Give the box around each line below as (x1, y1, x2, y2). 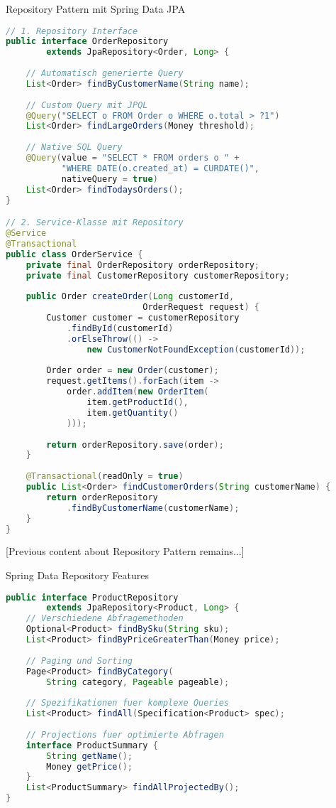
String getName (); (46, 750, 133, 761)
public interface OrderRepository (6, 36, 169, 47)
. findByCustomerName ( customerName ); (66, 502, 240, 513)
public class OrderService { (6, 249, 143, 259)
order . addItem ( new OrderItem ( (66, 387, 209, 397)
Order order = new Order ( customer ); (46, 365, 219, 376)
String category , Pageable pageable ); (46, 677, 230, 687)
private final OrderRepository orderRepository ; (26, 259, 259, 270)
